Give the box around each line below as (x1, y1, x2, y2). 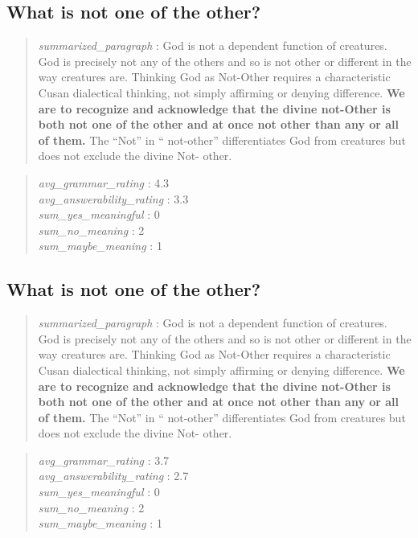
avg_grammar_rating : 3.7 (38, 451, 170, 468)
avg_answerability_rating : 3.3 (38, 190, 189, 207)
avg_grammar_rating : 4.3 (38, 174, 170, 191)
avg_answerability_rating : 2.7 (38, 467, 189, 484)
